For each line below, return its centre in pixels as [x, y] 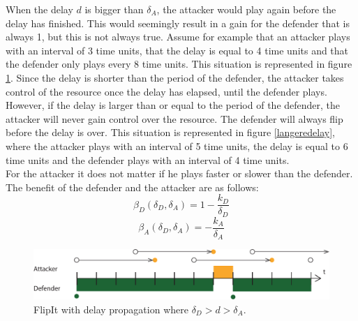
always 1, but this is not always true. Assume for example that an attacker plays [178, 37]
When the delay [39, 9]
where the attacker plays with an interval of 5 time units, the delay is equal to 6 [177, 145]
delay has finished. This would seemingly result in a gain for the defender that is [178, 23]
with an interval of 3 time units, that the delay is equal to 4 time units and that [177, 50]
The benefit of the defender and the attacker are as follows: [132, 187]
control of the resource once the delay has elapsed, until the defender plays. [166, 91]
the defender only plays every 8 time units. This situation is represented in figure [179, 64]
